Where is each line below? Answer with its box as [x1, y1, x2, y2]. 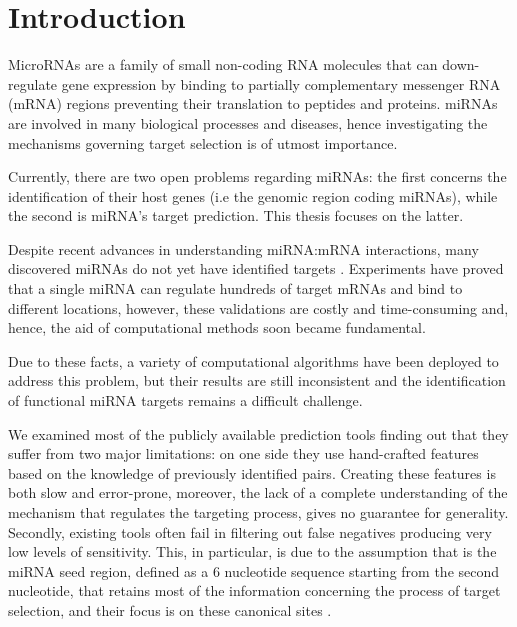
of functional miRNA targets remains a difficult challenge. [8, 390, 363, 411]
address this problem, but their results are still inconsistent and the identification [8, 370, 506, 391]
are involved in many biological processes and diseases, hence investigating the [8, 112, 488, 133]
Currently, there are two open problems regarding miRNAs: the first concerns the [8, 166, 507, 187]
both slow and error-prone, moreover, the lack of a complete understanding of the [8, 482, 508, 503]
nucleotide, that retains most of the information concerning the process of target [8, 580, 501, 601]
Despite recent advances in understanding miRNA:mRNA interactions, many [8, 238, 479, 259]
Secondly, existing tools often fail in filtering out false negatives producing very [8, 521, 492, 542]
